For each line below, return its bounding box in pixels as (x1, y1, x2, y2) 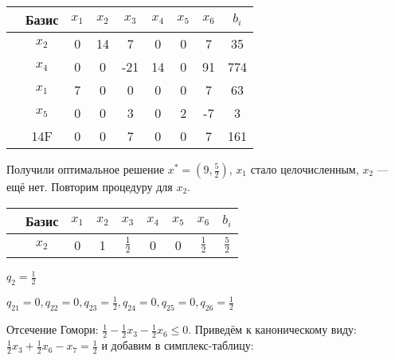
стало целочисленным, (250, 161, 359, 177)
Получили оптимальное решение (6, 161, 165, 177)
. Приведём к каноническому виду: (188, 321, 357, 338)
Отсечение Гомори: (6, 321, 99, 338)
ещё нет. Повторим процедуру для (6, 178, 173, 194)
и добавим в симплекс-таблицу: (101, 337, 254, 354)
